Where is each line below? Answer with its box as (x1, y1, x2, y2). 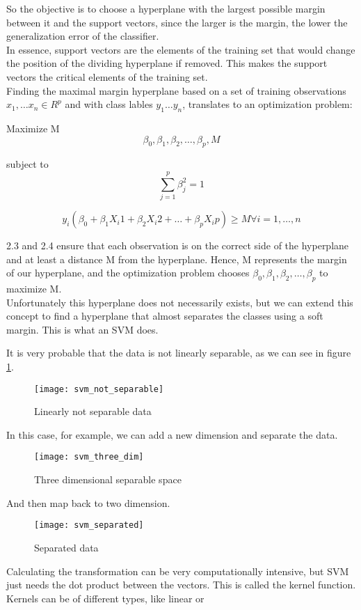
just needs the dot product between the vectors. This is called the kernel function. (6, 577, 356, 592)
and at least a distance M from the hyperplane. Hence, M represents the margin (6, 251, 347, 266)
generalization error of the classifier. (6, 29, 159, 43)
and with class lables (65, 97, 153, 111)
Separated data (34, 540, 99, 554)
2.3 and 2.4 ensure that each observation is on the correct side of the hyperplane (6, 238, 349, 253)
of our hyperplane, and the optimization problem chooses (6, 265, 250, 280)
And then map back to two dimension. (6, 495, 170, 510)
